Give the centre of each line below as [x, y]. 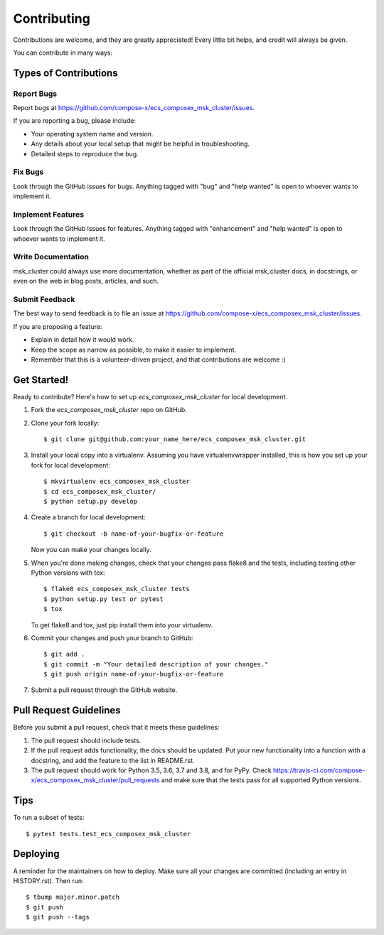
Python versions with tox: [68, 573]
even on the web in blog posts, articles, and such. [86, 281]
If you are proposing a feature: [58, 326]
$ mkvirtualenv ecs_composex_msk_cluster [117, 482]
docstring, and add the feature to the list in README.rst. [113, 760]
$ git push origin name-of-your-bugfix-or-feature [134, 674]
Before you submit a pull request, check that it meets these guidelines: [116, 728]
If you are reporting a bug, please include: [75, 121]
